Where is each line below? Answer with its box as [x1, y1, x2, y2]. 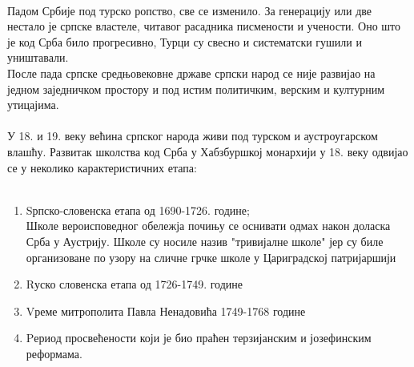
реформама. [26, 345, 82, 361]
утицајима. [7, 96, 59, 113]
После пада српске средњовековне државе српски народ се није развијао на [7, 64, 376, 81]
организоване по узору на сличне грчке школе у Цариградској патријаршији [26, 248, 396, 265]
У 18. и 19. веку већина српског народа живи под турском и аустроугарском [7, 127, 378, 144]
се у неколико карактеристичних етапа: [7, 159, 197, 175]
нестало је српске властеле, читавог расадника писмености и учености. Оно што [7, 18, 401, 34]
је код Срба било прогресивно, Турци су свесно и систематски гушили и [7, 33, 362, 50]
